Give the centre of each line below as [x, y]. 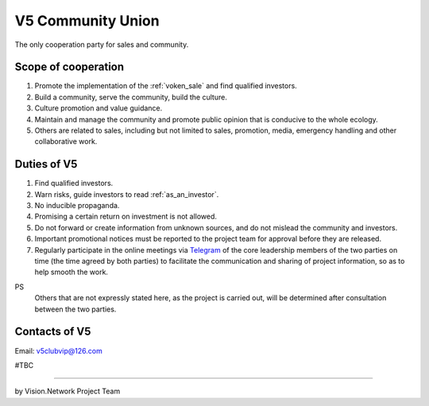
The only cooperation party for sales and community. [102, 44]
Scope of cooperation [70, 67]
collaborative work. [66, 141]
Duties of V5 [46, 164]
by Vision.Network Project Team [68, 391]
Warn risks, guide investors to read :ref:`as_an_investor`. [127, 194]
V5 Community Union [87, 21]
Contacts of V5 [53, 332]
